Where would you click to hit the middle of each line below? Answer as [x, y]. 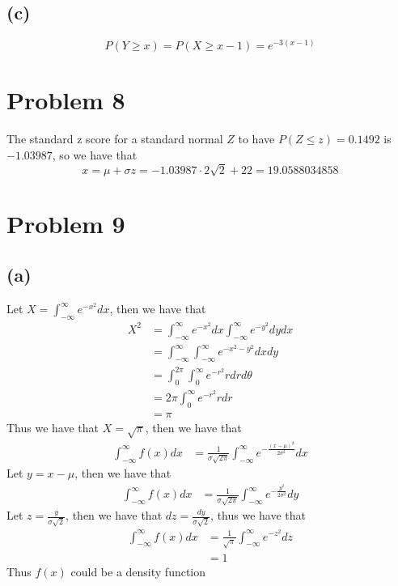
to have [256, 139]
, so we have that [95, 154]
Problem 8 [66, 100]
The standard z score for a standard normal [115, 139]
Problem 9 [66, 223]
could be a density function [138, 571]
